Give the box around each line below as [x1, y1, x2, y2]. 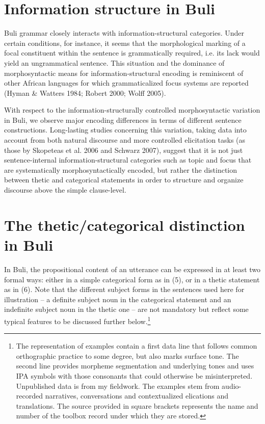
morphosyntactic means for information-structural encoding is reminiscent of [4, 67, 244, 78]
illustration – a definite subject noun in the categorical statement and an [4, 294, 231, 304]
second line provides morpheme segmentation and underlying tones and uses [16, 360, 254, 371]
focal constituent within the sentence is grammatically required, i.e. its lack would [4, 47, 260, 58]
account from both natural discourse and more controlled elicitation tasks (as [4, 135, 246, 145]
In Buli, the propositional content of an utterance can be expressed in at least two [4, 263, 261, 274]
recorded [16, 390, 43, 401]
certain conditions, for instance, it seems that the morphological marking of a [4, 37, 246, 48]
